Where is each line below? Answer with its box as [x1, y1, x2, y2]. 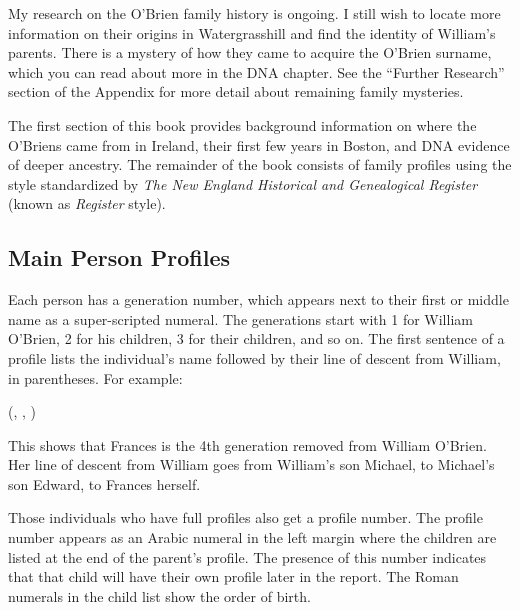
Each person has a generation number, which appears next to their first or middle [8, 289, 509, 310]
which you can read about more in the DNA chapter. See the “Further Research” [8, 61, 505, 82]
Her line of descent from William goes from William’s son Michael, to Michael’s [8, 454, 495, 475]
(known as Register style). [8, 193, 166, 214]
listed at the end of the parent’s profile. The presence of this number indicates [8, 546, 487, 567]
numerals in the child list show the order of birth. [8, 585, 311, 606]
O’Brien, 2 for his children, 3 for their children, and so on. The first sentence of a [8, 328, 505, 349]
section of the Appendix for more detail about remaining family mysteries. [8, 81, 464, 102]
